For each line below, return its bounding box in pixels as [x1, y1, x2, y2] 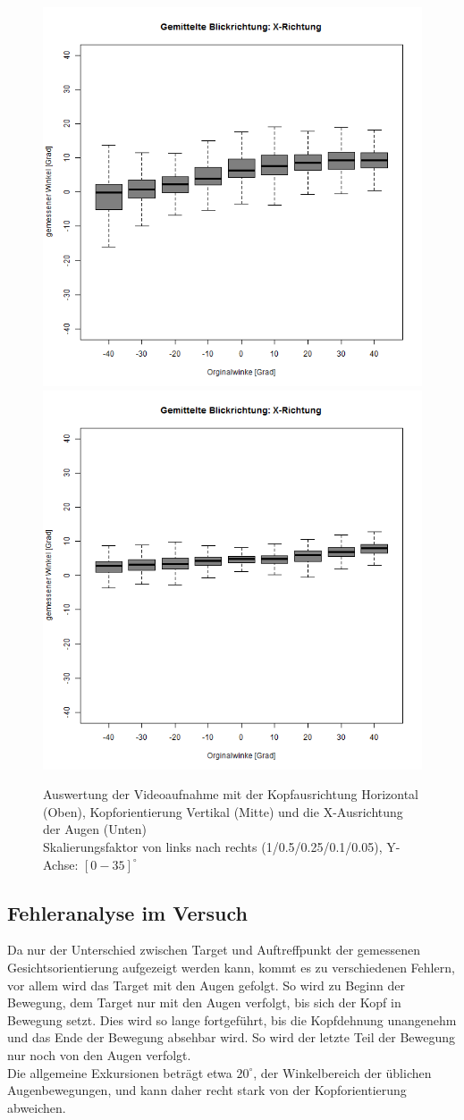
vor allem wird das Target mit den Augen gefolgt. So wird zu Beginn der [7, 975, 405, 994]
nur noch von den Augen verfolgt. [7, 1045, 191, 1064]
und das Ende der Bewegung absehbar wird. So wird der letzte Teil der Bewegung [7, 1028, 456, 1047]
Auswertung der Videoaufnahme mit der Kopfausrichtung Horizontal [43, 785, 418, 804]
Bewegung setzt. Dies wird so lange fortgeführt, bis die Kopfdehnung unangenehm [7, 1010, 457, 1029]
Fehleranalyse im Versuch [7, 898, 248, 926]
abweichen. [7, 1098, 66, 1116]
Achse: [43, 855, 79, 873]
